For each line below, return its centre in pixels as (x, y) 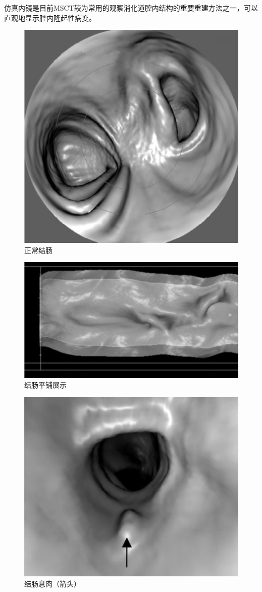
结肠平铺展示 (45, 385)
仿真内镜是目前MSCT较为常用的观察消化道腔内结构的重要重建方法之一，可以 (131, 8)
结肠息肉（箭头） (53, 584)
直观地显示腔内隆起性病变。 (50, 17)
